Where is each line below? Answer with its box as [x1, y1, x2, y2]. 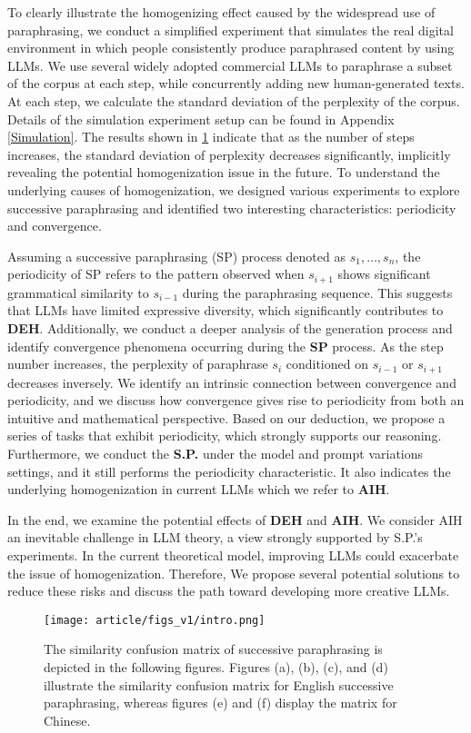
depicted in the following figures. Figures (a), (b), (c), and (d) [44, 657, 388, 676]
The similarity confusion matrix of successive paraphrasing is [44, 639, 383, 659]
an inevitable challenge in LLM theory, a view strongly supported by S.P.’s [7, 528, 423, 547]
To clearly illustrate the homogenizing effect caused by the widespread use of [7, 3, 436, 21]
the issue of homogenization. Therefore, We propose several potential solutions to [7, 563, 460, 582]
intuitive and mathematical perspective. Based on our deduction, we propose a [7, 408, 446, 427]
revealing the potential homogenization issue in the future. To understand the [7, 163, 440, 182]
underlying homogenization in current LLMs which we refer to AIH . [7, 480, 390, 499]
